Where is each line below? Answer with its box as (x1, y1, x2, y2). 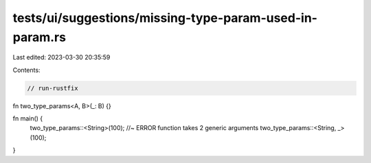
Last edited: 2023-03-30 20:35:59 (12, 53, 111, 62)
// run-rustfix (27, 84, 78, 92)
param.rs (12, 29, 67, 45)
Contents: (12, 66, 41, 74)
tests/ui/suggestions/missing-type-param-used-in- (12, 10, 317, 25)
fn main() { (12, 114, 43, 123)
